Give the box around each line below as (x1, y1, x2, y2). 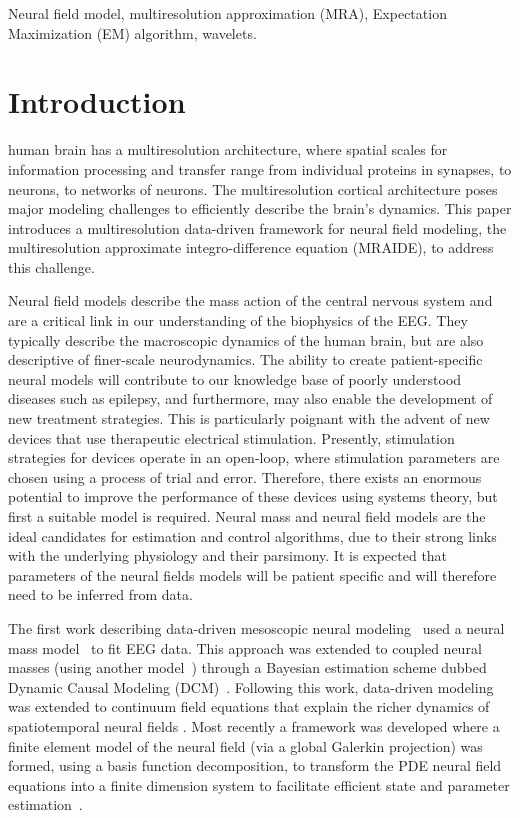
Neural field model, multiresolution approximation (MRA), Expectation (8, 3, 447, 23)
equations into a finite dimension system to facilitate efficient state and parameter (8, 774, 510, 795)
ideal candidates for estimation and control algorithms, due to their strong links (8, 525, 497, 546)
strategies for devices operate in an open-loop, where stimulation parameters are (8, 447, 500, 468)
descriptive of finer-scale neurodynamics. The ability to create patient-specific (8, 349, 483, 370)
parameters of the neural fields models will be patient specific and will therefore (8, 564, 497, 585)
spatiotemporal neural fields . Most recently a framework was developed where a (8, 715, 500, 736)
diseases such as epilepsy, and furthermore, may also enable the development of (8, 388, 493, 409)
